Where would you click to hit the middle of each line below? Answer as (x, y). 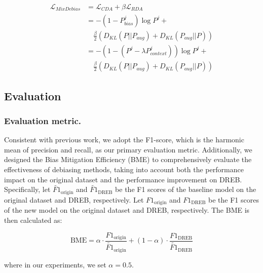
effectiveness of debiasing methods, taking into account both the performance (124, 169)
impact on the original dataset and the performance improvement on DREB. (123, 179)
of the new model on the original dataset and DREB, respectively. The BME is (127, 210)
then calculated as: (33, 220)
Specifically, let (27, 189)
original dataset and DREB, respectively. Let (74, 199)
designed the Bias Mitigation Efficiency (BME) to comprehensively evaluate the (128, 159)
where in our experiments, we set (55, 264)
